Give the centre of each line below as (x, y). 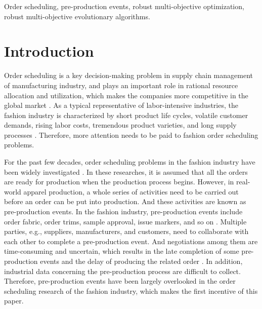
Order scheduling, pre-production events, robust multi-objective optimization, (124, 6)
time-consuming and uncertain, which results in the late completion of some (122, 251)
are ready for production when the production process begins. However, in (119, 182)
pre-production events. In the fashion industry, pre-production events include (123, 211)
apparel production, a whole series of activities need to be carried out (131, 191)
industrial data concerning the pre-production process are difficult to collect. (122, 271)
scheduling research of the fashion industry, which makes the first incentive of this (131, 291)
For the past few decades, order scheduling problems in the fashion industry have (130, 162)
